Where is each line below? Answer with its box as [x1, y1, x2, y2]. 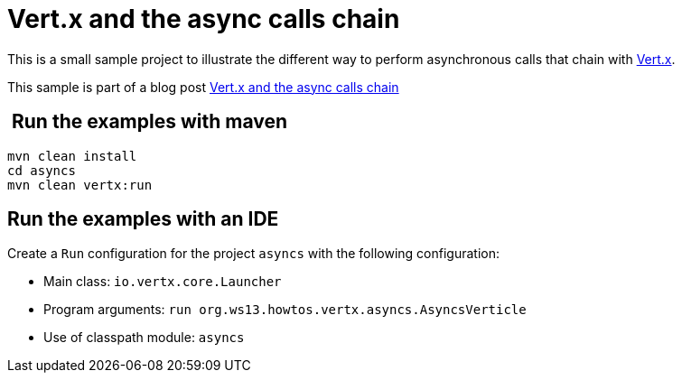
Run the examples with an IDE [7, 208, 279, 231]
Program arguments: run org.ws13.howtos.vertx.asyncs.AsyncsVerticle [43, 301, 527, 318]
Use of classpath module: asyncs [43, 329, 245, 346]
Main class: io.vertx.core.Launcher [43, 273, 282, 290]
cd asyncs [7, 162, 76, 178]
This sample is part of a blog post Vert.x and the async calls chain [7, 79, 399, 95]
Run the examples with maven [11, 110, 288, 134]
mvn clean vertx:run [7, 177, 153, 192]
